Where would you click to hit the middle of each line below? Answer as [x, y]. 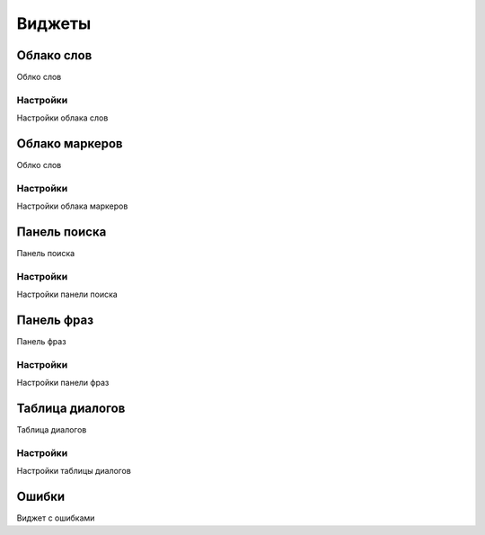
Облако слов [54, 55]
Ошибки [41, 497]
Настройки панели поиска [67, 294]
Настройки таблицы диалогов [74, 471]
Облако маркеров [70, 144]
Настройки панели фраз [63, 383]
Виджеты [54, 23]
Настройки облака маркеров [72, 206]
